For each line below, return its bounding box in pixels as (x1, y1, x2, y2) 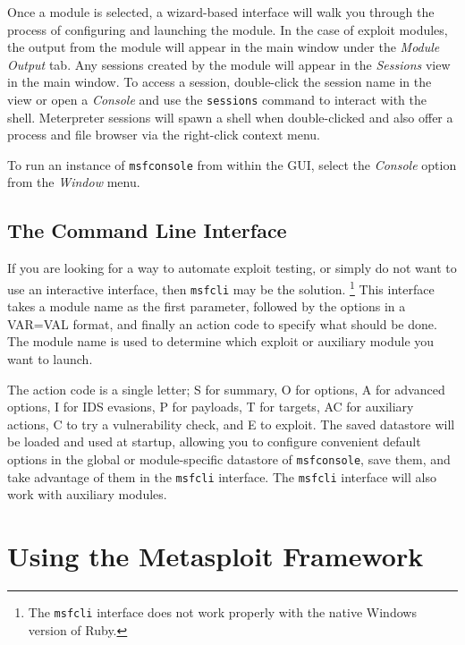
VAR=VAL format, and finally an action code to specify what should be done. (7, 314, 437, 333)
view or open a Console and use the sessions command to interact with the (7, 89, 427, 108)
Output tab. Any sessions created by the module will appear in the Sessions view (7, 55, 451, 73)
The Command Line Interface (7, 216, 287, 244)
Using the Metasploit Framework (7, 538, 424, 574)
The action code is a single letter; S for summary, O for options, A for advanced (7, 379, 445, 398)
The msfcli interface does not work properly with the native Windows (28, 602, 417, 621)
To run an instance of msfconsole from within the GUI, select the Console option (7, 155, 457, 174)
